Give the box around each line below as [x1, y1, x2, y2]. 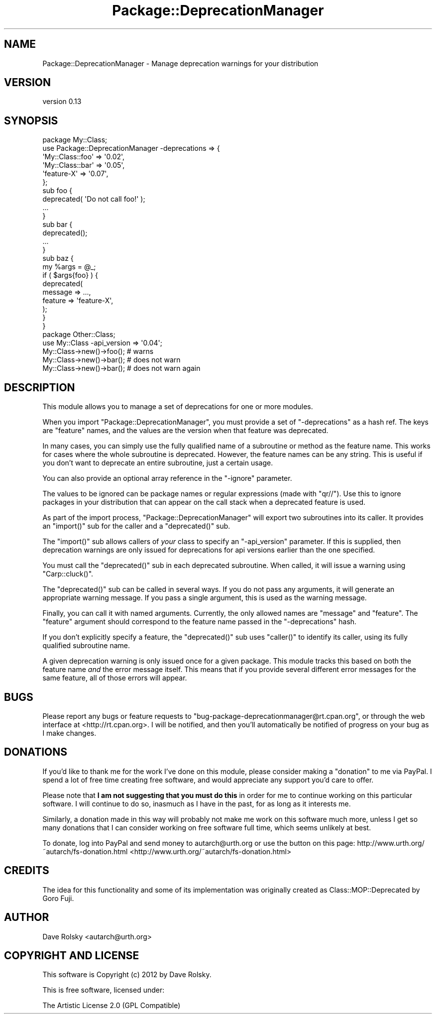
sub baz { [42, 254, 74, 263]
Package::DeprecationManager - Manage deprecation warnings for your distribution [42, 59, 319, 68]
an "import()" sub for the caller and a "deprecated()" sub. [42, 522, 230, 531]
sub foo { [42, 186, 73, 195]
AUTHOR [4, 911, 49, 924]
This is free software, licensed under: [42, 986, 165, 995]
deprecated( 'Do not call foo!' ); [42, 195, 145, 204]
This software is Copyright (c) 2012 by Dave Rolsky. [42, 970, 212, 979]
